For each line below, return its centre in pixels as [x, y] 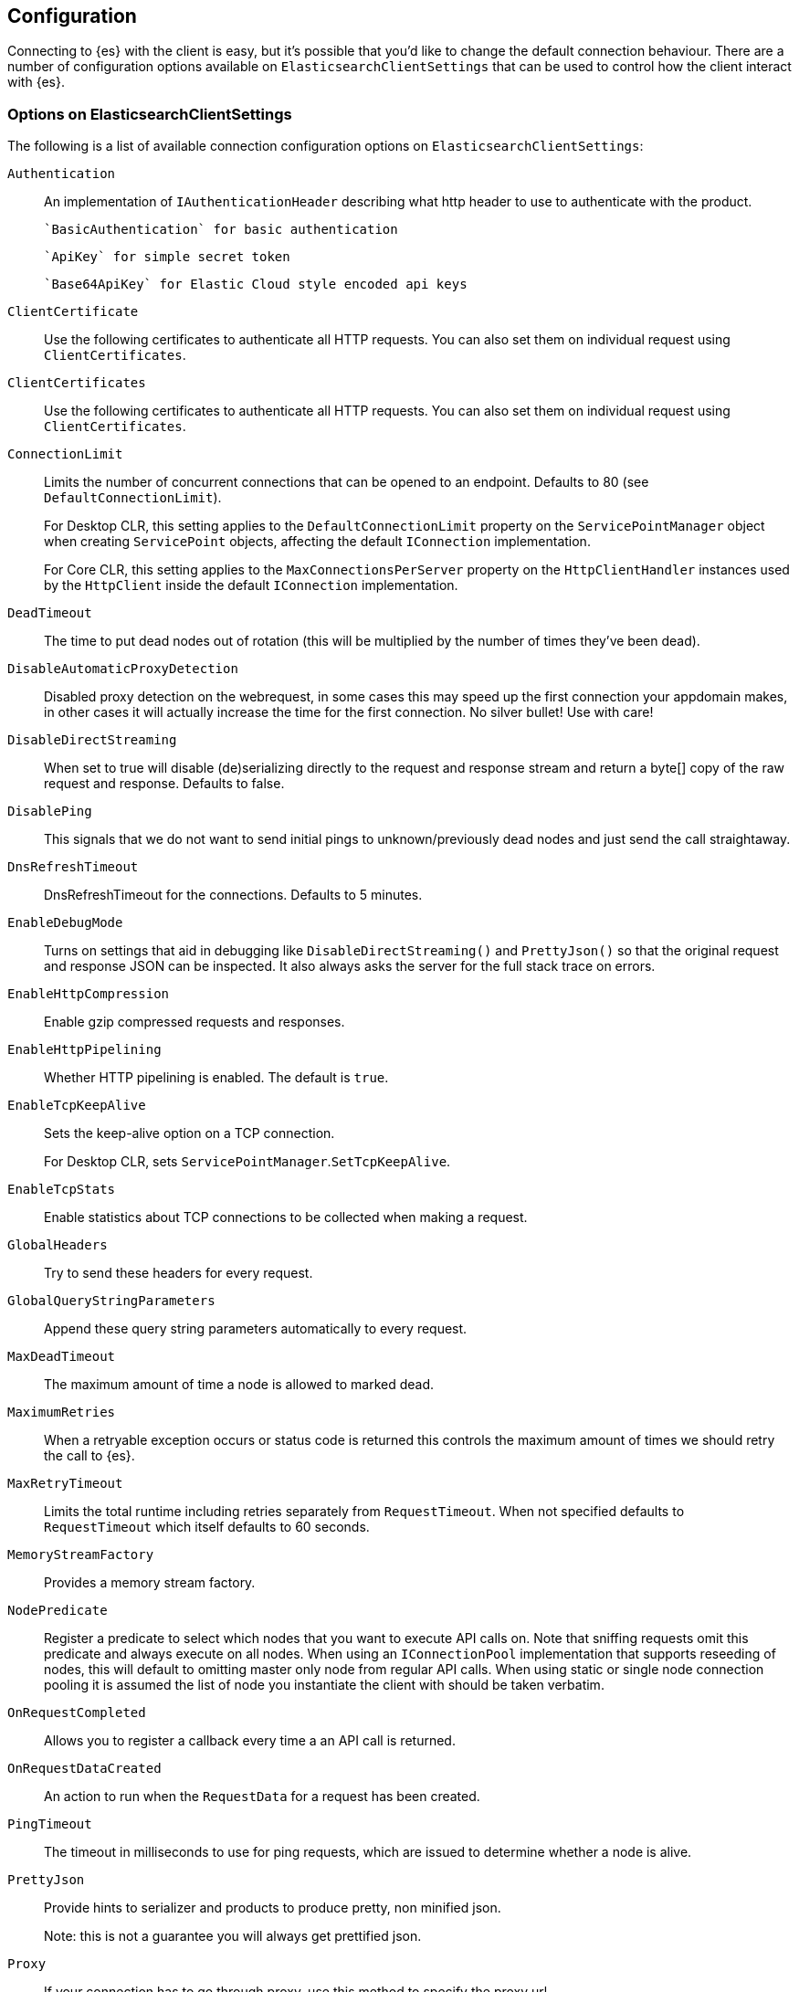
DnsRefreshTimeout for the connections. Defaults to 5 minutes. [233, 895]
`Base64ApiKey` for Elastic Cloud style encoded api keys [256, 285]
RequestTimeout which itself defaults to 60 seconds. [207, 1527]
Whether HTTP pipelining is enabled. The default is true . [216, 1078]
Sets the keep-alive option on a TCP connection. [189, 1133]
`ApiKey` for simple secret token [167, 257]
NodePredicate [58, 1611]
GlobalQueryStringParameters [111, 1301]
